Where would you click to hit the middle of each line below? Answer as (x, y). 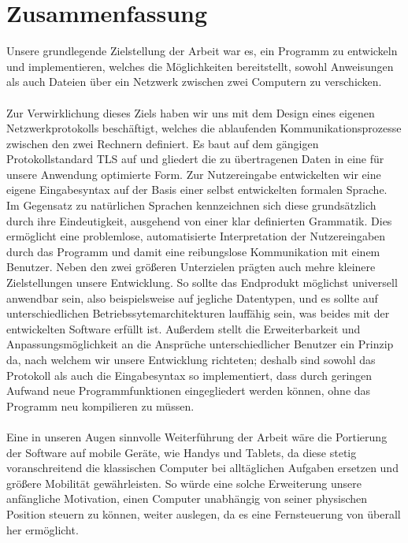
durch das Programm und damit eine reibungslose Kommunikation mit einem (193, 251)
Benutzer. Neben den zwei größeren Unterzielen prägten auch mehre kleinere (191, 267)
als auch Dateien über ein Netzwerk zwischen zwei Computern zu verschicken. (194, 82)
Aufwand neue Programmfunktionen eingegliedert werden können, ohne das (189, 391)
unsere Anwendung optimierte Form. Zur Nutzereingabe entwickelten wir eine (194, 174)
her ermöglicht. (43, 529)
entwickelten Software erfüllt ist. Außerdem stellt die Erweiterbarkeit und (184, 328)
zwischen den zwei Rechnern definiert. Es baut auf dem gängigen (163, 143)
